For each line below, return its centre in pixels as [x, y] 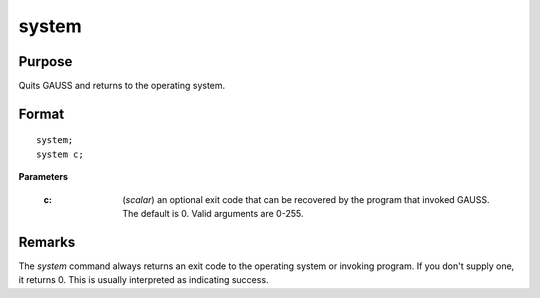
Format [41, 113]
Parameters [43, 177]
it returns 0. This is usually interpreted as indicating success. [143, 280]
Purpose [45, 61]
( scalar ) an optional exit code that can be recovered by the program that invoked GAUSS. [306, 199]
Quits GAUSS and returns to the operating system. [122, 86]
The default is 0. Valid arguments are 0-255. [213, 214]
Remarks [47, 241]
